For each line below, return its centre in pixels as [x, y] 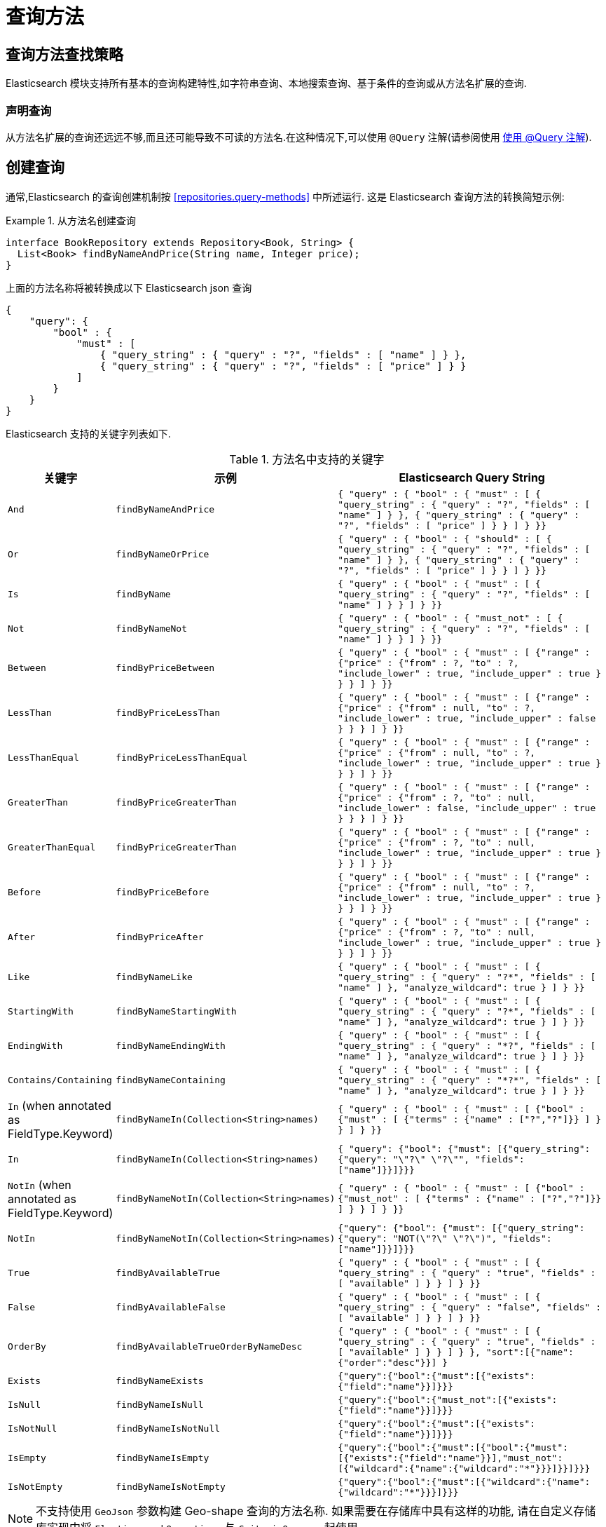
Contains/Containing [60, 1080]
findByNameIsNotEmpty [171, 1487]
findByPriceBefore [163, 893]
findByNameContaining [171, 1080]
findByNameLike [154, 977]
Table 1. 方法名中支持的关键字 [307, 459]
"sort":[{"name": [530, 1352]
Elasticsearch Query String [472, 477]
